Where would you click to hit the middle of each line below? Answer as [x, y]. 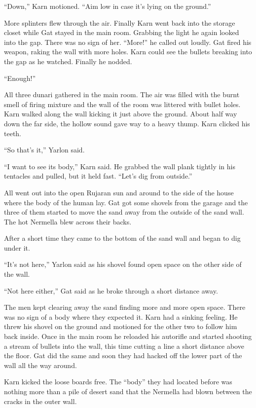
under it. [17, 247]
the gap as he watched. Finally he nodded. [68, 61]
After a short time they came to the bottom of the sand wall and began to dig [122, 238]
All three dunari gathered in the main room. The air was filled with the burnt [122, 94]
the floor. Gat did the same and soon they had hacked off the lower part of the [123, 355]
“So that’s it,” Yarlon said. [44, 150]
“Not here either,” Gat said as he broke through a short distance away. [111, 290]
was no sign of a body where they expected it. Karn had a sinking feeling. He [121, 316]
